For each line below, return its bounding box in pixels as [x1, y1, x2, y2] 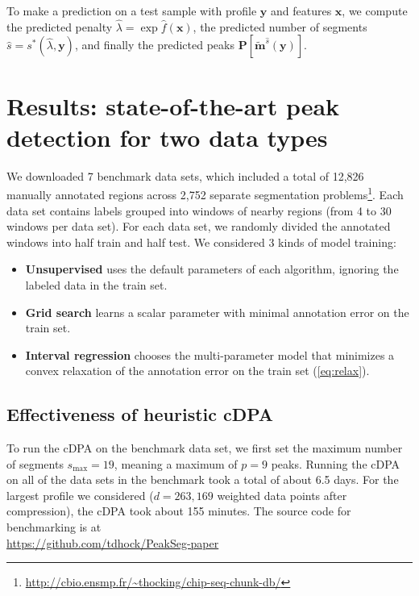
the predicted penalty [6, 18, 113, 35]
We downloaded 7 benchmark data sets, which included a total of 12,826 [6, 167, 364, 184]
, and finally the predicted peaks [74, 36, 234, 53]
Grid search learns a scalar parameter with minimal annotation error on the [25, 303, 409, 320]
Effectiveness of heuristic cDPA [6, 402, 274, 427]
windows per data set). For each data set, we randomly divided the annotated [6, 218, 391, 235]
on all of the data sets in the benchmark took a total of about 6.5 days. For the [6, 471, 399, 488]
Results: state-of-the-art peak [6, 89, 340, 122]
